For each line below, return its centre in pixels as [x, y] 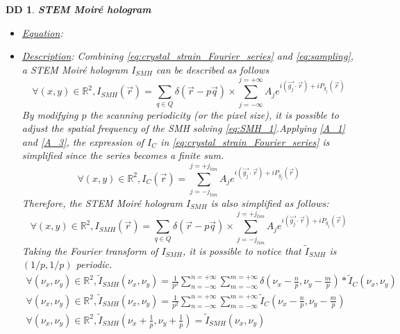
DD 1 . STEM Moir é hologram [78, 9]
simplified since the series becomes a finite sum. [123, 155]
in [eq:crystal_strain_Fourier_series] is [245, 141]
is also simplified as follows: [270, 202]
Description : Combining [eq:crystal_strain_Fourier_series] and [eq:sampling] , [187, 56]
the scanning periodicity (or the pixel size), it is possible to [214, 114]
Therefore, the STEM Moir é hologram [102, 202]
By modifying [50, 114]
